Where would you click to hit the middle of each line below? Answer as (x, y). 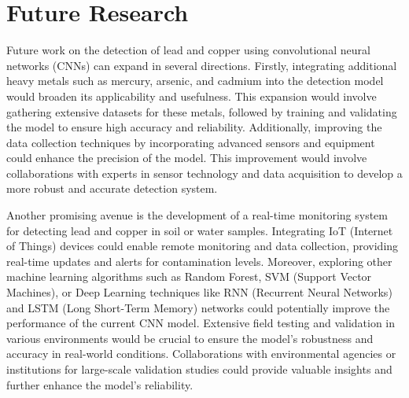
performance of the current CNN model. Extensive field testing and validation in (201, 323)
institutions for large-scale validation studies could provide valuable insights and (199, 369)
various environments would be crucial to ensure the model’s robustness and (190, 338)
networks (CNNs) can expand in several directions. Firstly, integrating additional (202, 65)
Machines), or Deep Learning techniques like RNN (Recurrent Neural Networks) (199, 292)
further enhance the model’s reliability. (100, 384)
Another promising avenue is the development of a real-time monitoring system (197, 215)
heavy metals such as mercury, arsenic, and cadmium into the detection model (195, 81)
